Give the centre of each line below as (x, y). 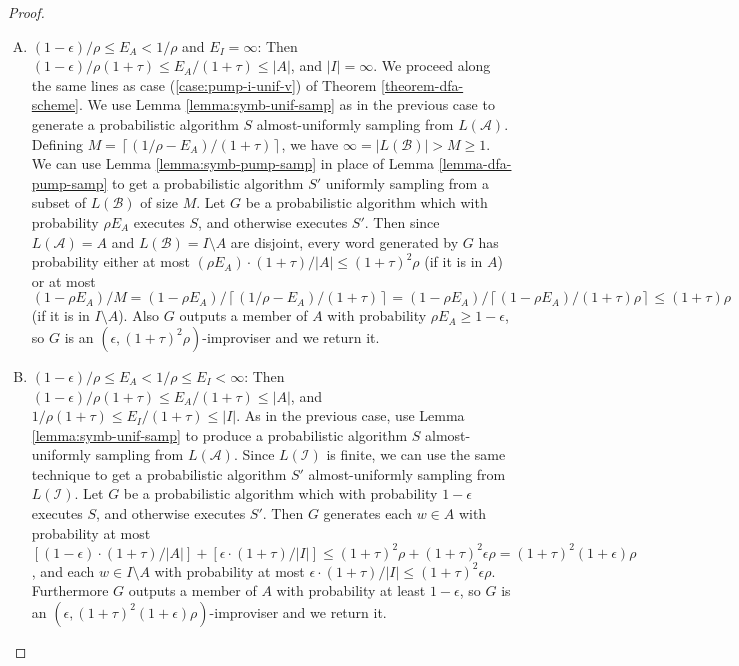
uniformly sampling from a (407, 182)
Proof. (26, 12)
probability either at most (110, 261)
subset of (59, 202)
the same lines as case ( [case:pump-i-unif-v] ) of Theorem (204, 84)
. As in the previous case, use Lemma (350, 415)
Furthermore (70, 590)
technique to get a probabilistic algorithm (159, 473)
